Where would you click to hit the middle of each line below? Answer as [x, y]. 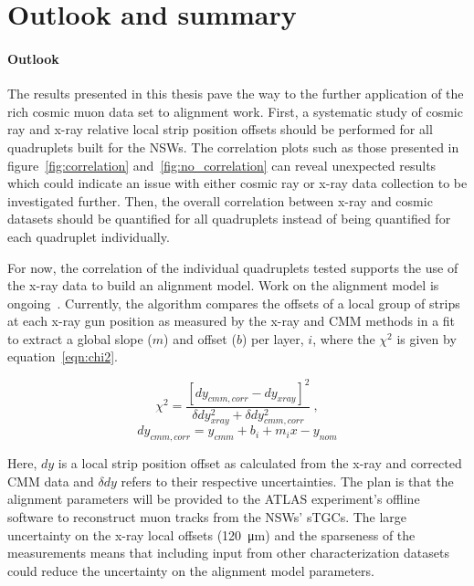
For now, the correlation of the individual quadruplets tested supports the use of [233, 267]
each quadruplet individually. [89, 236]
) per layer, [273, 338]
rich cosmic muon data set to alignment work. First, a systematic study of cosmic [235, 111]
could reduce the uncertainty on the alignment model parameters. [191, 570]
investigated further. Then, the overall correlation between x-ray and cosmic [220, 200]
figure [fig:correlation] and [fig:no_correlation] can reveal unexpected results [222, 165]
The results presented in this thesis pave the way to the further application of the [236, 94]
